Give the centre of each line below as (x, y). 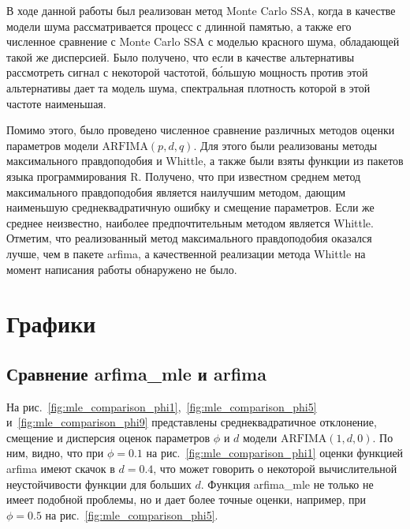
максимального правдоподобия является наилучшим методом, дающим (176, 191)
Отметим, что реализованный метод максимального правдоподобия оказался (189, 238)
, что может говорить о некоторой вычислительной (275, 469)
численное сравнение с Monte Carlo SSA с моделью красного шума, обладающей (203, 41)
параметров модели (52, 145)
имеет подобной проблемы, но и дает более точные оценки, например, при (186, 499)
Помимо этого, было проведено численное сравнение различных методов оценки (201, 130)
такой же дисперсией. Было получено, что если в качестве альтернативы (181, 56)
